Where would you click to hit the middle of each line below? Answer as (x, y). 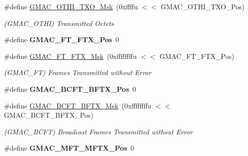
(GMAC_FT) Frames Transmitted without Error (78, 72)
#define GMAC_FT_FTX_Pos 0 (62, 39)
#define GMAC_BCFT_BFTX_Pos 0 (70, 89)
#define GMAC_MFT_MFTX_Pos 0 (69, 148)
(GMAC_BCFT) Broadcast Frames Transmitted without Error (98, 131)
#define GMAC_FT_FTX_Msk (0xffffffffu (70, 56)
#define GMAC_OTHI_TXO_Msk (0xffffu (71, 6)
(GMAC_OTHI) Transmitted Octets (59, 23)
